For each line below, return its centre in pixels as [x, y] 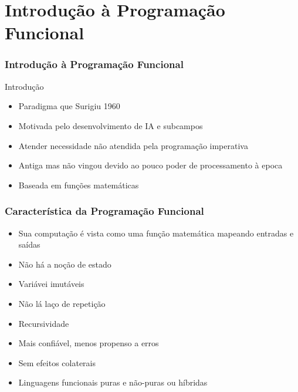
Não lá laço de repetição [62, 303]
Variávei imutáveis [51, 284]
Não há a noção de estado [65, 264]
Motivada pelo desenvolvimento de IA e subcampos [111, 125]
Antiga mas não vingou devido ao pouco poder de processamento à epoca [150, 165]
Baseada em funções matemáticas [79, 185]
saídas [29, 244]
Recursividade [44, 323]
